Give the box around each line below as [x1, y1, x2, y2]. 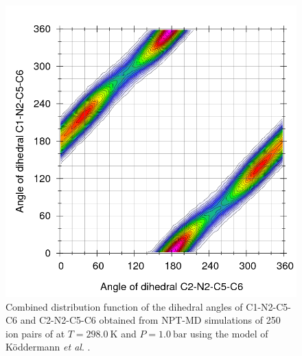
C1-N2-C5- [246, 299, 291, 313]
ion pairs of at [5, 326, 65, 340]
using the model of [190, 326, 268, 340]
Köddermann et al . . [5, 340, 91, 354]
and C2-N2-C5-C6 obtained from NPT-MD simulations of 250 [20, 313, 281, 327]
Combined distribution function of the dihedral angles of [5, 299, 243, 313]
